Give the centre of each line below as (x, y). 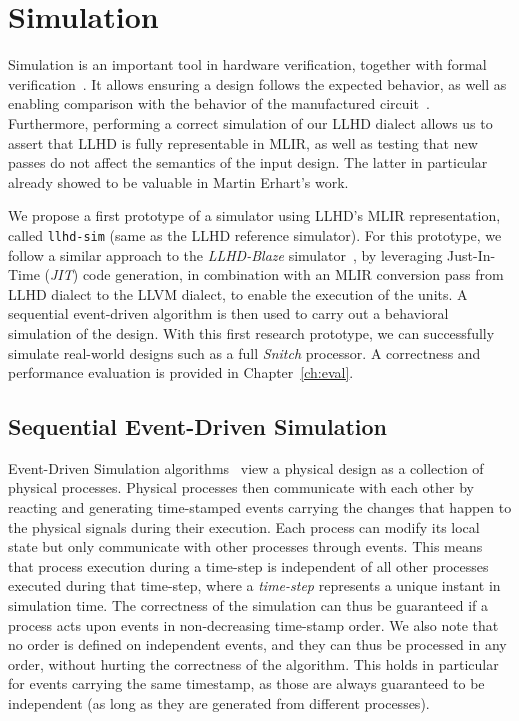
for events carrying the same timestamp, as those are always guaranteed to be (246, 683)
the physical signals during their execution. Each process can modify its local (244, 526)
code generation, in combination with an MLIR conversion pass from (293, 274)
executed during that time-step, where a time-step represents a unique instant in (254, 585)
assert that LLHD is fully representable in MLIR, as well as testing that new (243, 142)
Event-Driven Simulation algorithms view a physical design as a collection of (246, 467)
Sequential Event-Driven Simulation (198, 426)
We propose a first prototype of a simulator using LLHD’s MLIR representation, (254, 215)
